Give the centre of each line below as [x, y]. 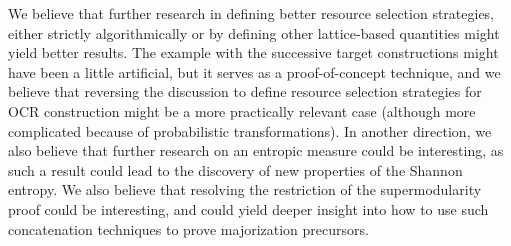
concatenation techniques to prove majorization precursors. [188, 228]
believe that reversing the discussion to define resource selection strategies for [245, 91]
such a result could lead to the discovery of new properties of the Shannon [235, 169]
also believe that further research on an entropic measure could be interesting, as [256, 150]
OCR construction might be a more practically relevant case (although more [242, 110]
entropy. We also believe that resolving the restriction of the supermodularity [245, 189]
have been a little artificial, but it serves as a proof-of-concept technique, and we [254, 71]
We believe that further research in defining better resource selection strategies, [251, 13]
